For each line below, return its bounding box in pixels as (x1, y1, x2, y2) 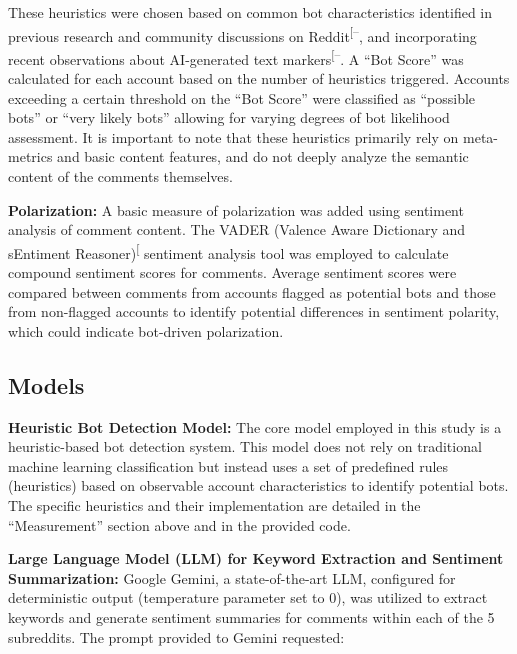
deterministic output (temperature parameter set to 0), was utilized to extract (8, 587, 488, 608)
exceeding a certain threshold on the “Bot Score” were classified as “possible (8, 87, 476, 108)
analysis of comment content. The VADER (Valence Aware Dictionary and (8, 219, 466, 240)
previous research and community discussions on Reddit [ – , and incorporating (8, 22, 477, 46)
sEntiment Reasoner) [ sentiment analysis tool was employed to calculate (8, 239, 449, 263)
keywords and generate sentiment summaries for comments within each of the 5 (8, 607, 495, 628)
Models (8, 369, 85, 400)
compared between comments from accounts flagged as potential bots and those (8, 281, 496, 302)
